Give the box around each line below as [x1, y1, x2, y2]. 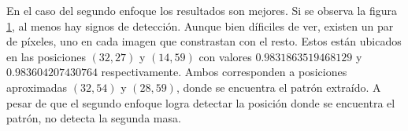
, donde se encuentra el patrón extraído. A [176, 78, 381, 95]
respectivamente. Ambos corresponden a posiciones [101, 64, 347, 80]
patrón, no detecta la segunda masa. [6, 110, 181, 126]
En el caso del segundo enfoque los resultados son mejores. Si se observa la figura [6, 2, 398, 18]
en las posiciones [6, 48, 86, 64]
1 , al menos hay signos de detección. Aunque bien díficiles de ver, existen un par [6, 17, 394, 34]
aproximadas [6, 78, 68, 95]
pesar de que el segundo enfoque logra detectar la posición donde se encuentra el [6, 94, 395, 111]
